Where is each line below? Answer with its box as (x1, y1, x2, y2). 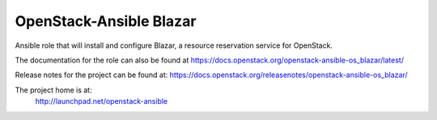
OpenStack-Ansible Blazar (15, 12, 197, 30)
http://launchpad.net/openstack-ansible (35, 96, 168, 106)
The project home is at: (15, 85, 92, 95)
